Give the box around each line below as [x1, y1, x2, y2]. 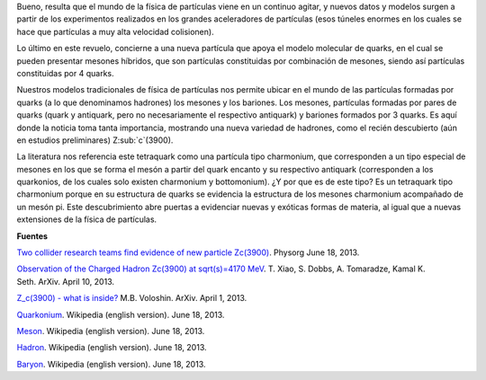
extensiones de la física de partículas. [16, 214, 157, 225]
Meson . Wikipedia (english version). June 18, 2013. [16, 325, 205, 336]
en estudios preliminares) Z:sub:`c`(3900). [16, 135, 174, 146]
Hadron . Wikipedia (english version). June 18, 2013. [16, 342, 207, 353]
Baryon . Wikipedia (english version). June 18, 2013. [16, 358, 206, 369]
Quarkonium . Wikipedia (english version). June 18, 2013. [16, 309, 225, 320]
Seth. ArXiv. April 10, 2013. [16, 276, 114, 287]
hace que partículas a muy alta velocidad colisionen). [16, 26, 215, 37]
